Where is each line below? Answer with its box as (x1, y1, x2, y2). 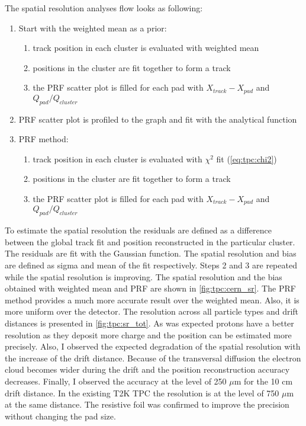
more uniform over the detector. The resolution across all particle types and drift (5, 305, 299, 318)
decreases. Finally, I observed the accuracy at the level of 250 (5, 374, 227, 387)
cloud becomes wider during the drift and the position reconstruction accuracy (5, 363, 290, 376)
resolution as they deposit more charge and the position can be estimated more (5, 328, 292, 341)
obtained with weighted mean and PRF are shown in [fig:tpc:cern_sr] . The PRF (5, 282, 296, 294)
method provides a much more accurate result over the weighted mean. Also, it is (5, 293, 299, 306)
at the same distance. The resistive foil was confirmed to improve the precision (5, 398, 289, 411)
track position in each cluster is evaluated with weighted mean (33, 41, 259, 54)
